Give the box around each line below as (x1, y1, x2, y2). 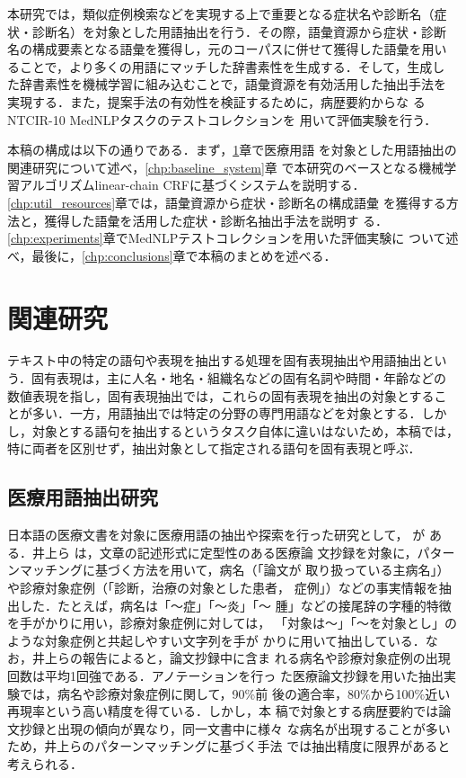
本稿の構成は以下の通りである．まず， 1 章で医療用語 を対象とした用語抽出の (7, 140, 457, 159)
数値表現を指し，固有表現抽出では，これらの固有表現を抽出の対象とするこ (7, 386, 447, 405)
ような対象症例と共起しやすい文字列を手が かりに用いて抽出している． (7, 630, 426, 649)
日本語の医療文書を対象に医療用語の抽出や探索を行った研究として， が (7, 525, 426, 544)
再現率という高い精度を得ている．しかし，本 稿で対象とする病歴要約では (7, 702, 439, 720)
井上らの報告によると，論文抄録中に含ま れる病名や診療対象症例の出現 (31, 648, 451, 667)
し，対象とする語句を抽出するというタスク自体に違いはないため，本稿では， (7, 421, 459, 440)
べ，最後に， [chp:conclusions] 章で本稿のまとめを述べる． (7, 246, 337, 264)
